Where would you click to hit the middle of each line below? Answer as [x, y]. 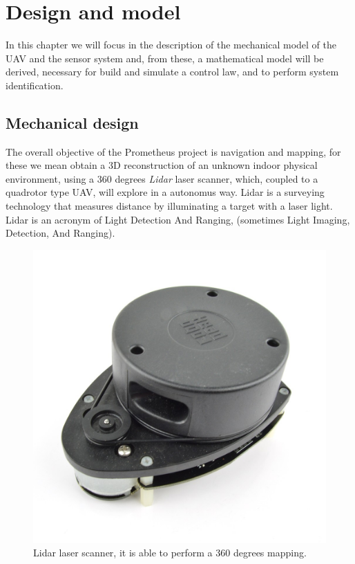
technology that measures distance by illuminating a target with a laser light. [169, 206]
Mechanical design [72, 122]
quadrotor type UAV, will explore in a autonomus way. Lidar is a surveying [165, 192]
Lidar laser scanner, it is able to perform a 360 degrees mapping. [170, 553]
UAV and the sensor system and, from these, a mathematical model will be [165, 58]
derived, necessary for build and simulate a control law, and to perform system [172, 72]
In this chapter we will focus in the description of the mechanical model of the [171, 45]
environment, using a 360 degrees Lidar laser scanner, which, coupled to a [162, 178]
